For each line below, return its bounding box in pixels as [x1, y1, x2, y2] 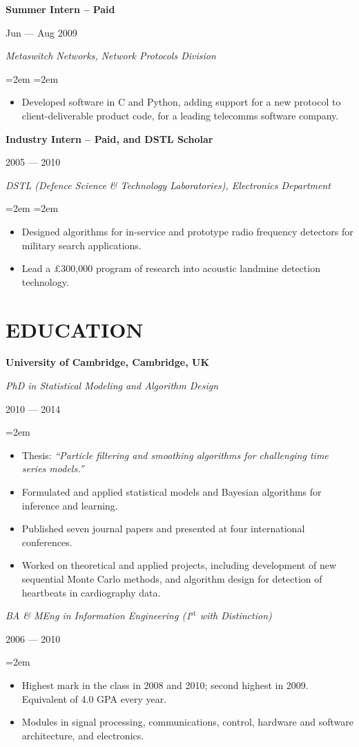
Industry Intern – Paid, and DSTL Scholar [6, 131, 213, 146]
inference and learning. [21, 498, 118, 512]
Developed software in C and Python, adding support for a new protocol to [21, 95, 341, 109]
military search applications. [21, 237, 142, 252]
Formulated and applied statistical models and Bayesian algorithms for [21, 485, 322, 498]
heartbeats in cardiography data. [21, 585, 161, 599]
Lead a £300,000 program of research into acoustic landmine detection [21, 261, 320, 275]
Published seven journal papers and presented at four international [21, 521, 305, 536]
